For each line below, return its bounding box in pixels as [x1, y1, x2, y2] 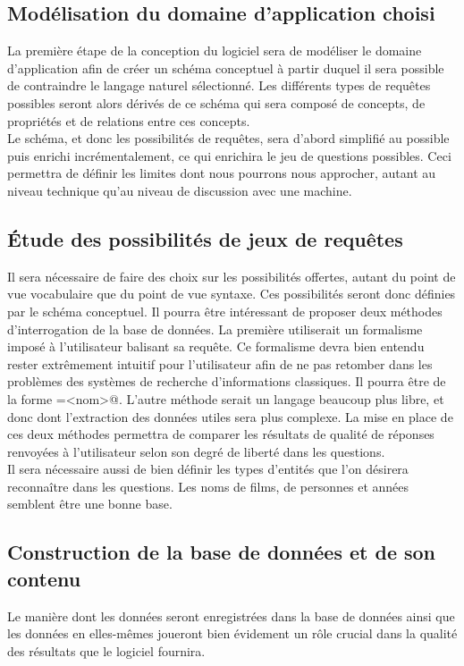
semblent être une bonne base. [7, 494, 173, 513]
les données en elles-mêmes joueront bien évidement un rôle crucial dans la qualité [7, 624, 458, 643]
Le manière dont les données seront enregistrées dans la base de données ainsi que [7, 606, 455, 625]
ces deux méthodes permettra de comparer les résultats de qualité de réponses [7, 425, 434, 443]
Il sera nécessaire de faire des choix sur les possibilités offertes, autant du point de [7, 266, 456, 285]
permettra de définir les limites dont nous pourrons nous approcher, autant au [7, 164, 436, 182]
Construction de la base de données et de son [7, 538, 436, 566]
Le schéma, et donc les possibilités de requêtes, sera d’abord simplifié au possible [7, 129, 450, 148]
